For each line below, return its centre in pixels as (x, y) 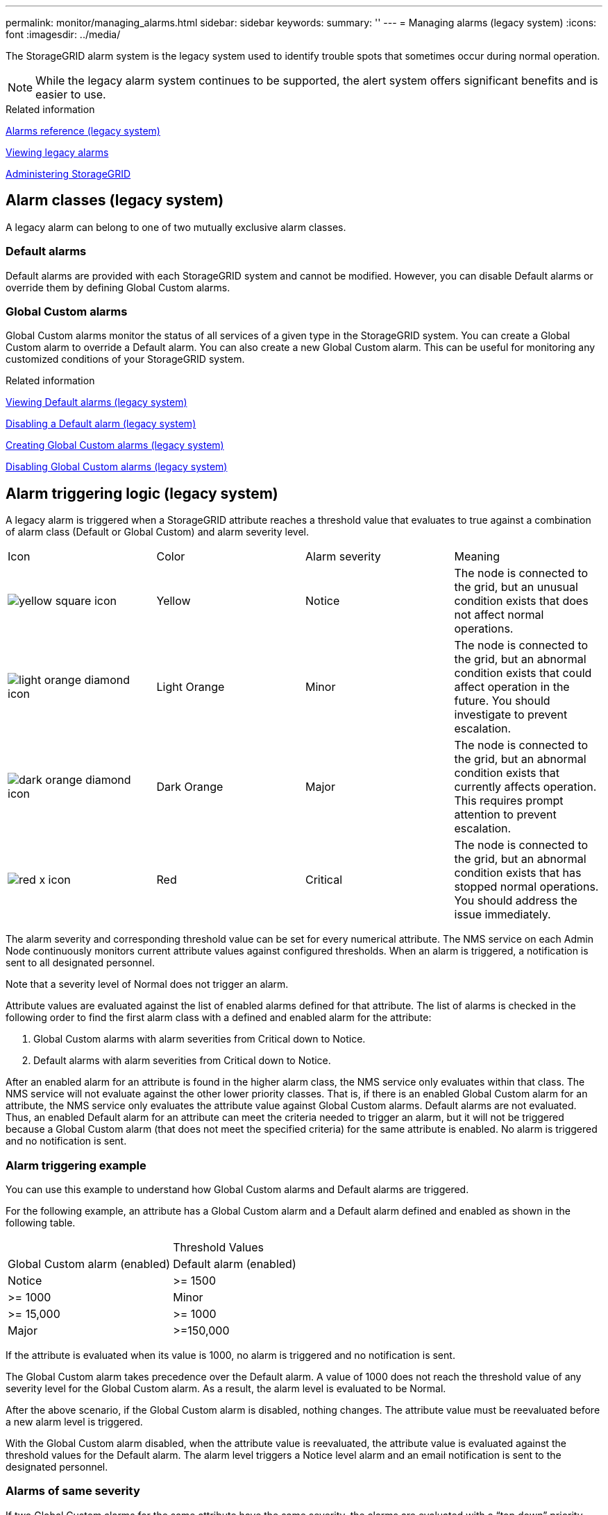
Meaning (477, 557)
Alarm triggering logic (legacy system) (142, 493)
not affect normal (499, 615)
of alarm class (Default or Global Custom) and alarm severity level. (158, 532)
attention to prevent (505, 815)
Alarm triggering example (76, 1165)
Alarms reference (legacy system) (83, 131)
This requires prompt (509, 801)
